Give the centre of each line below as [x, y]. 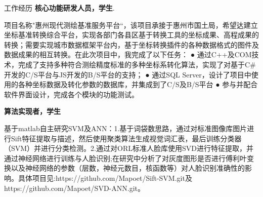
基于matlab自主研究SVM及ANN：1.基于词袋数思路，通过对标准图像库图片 [126, 128]
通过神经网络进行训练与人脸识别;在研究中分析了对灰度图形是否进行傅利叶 [125, 158]
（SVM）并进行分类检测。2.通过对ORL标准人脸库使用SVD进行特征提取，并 [129, 148]
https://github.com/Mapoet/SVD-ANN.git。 [74, 188]
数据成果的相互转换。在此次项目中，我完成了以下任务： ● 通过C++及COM [128, 54]
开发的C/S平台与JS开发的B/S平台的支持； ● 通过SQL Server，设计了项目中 [128, 74]
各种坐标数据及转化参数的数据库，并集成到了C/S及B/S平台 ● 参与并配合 [138, 84]
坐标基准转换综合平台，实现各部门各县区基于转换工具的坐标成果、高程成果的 [131, 35]
